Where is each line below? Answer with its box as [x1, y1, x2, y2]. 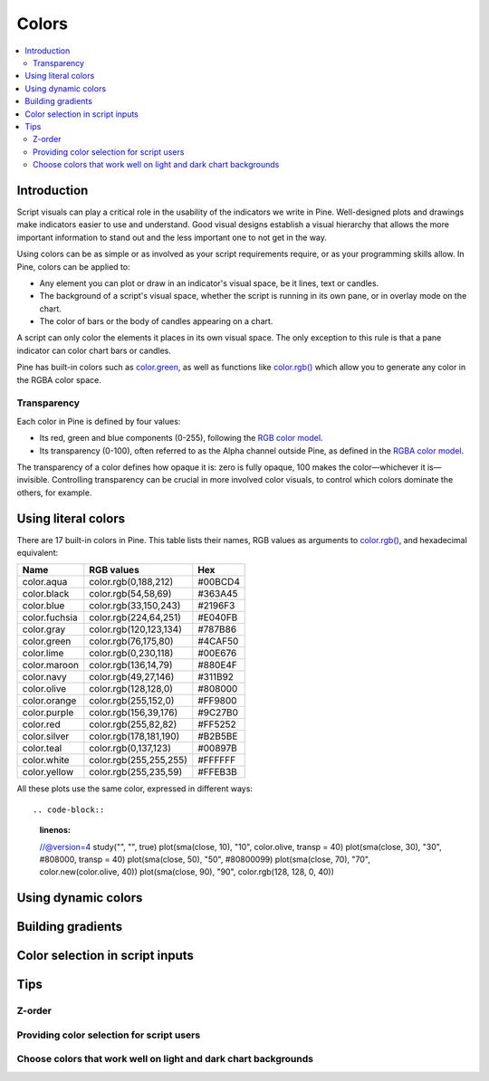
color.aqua [22, 576, 68, 588]
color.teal [22, 742, 62, 755]
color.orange [22, 694, 77, 707]
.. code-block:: [33, 804, 105, 815]
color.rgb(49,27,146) [89, 671, 175, 684]
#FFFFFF [197, 754, 236, 767]
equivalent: [16, 548, 59, 559]
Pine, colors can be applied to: [16, 261, 130, 272]
